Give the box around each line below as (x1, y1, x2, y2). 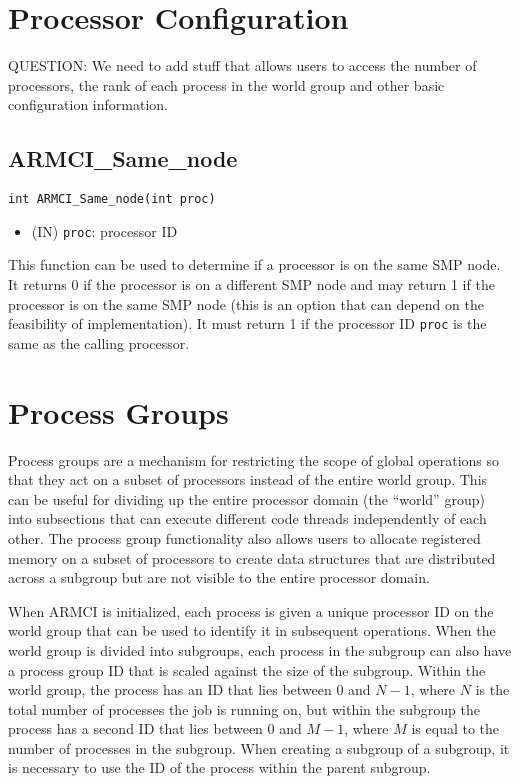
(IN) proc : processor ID (31, 220, 178, 241)
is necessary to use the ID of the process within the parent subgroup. (8, 757, 431, 778)
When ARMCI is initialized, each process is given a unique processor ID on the (8, 600, 494, 621)
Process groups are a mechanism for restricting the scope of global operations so (8, 449, 500, 470)
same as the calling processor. (8, 332, 190, 353)
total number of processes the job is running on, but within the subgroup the (8, 698, 480, 719)
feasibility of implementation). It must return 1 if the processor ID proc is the (8, 313, 487, 334)
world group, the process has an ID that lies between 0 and (8, 679, 371, 700)
